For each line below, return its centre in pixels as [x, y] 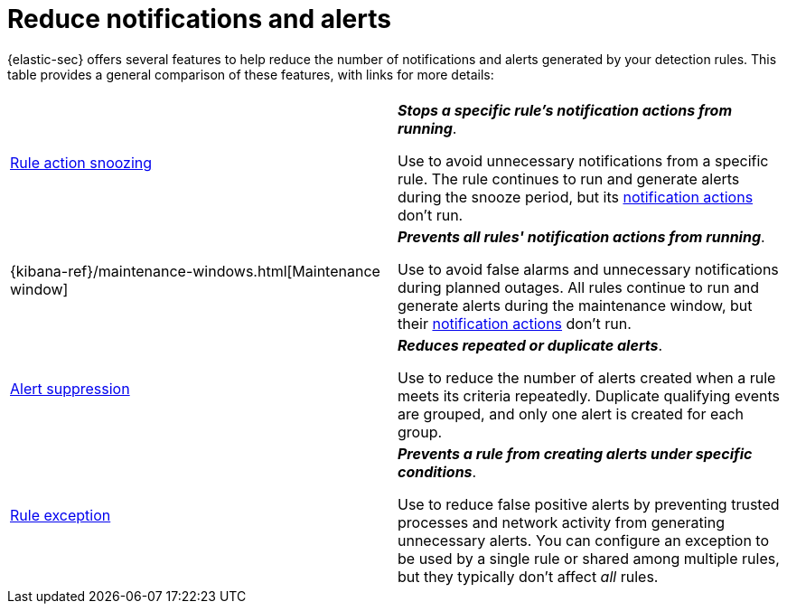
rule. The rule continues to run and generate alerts [569, 179]
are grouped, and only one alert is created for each [571, 414]
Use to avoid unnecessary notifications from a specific [583, 160]
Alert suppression [70, 388]
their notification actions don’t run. [515, 323]
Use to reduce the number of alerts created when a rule [587, 377]
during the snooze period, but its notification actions [576, 197]
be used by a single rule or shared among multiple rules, [589, 558]
